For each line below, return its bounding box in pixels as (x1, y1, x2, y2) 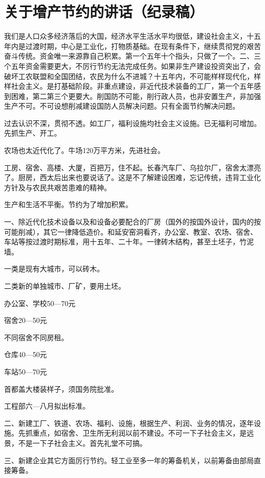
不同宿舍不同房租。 (4, 332, 68, 342)
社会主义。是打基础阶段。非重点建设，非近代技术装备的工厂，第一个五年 (11, 81, 254, 91)
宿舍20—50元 (4, 315, 47, 325)
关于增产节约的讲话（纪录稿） (4, 1, 204, 22)
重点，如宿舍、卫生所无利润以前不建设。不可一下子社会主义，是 (32, 427, 247, 438)
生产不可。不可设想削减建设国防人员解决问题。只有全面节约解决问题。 (4, 100, 240, 111)
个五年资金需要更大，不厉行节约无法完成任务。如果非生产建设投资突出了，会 (4, 60, 261, 71)
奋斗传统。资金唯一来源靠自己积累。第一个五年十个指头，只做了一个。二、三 (4, 51, 261, 61)
